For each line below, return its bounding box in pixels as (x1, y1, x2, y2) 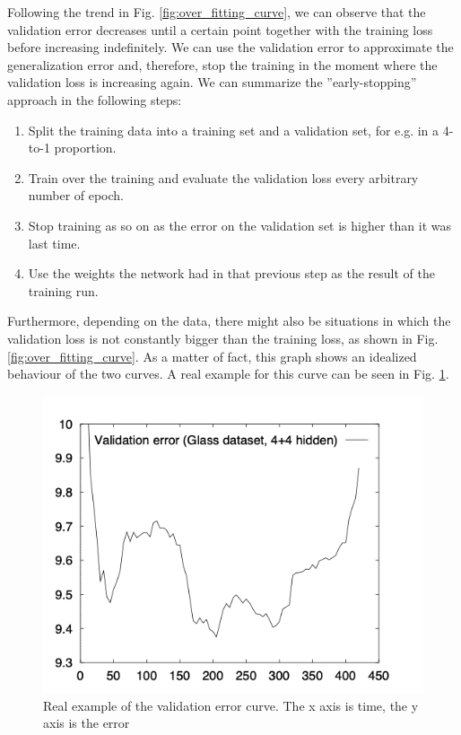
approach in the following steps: (7, 90, 182, 109)
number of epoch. (28, 186, 125, 205)
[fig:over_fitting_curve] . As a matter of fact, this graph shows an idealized (7, 346, 417, 365)
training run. (28, 281, 99, 300)
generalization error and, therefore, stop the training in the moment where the (7, 55, 438, 74)
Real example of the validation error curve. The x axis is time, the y (43, 696, 419, 714)
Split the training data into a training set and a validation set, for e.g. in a (28, 120, 439, 139)
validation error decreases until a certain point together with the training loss (7, 20, 433, 39)
